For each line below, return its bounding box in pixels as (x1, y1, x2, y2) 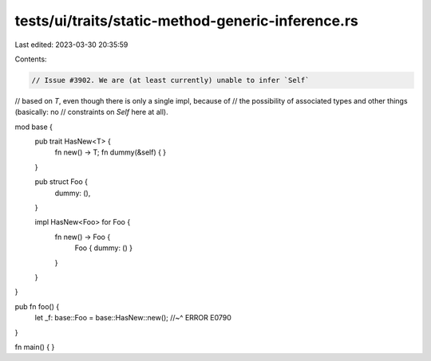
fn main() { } (14, 342, 55, 351)
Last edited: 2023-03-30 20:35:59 (14, 40, 129, 49)
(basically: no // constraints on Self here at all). (14, 108, 168, 117)
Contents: (14, 54, 47, 64)
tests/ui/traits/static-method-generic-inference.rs (14, 12, 359, 29)
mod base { (14, 122, 53, 131)
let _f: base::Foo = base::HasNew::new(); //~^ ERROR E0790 (34, 313, 231, 323)
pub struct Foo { (34, 177, 88, 186)
